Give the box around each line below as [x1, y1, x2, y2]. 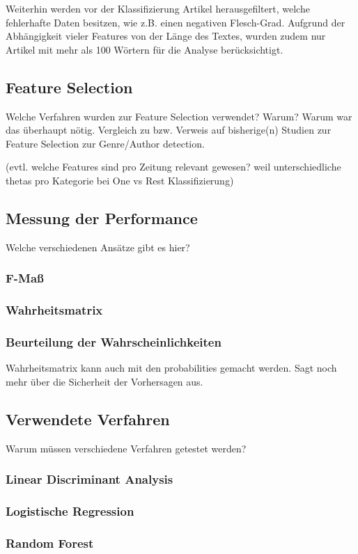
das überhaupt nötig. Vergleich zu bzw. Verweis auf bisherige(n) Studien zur [6, 122, 332, 137]
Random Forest [6, 534, 94, 551]
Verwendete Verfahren [6, 408, 170, 429]
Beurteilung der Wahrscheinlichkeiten [6, 333, 221, 350]
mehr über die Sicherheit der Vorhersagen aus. [6, 374, 203, 388]
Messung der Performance [6, 207, 198, 228]
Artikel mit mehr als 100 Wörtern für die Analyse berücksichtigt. [6, 42, 283, 56]
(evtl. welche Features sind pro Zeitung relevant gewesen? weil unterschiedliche [6, 159, 341, 174]
